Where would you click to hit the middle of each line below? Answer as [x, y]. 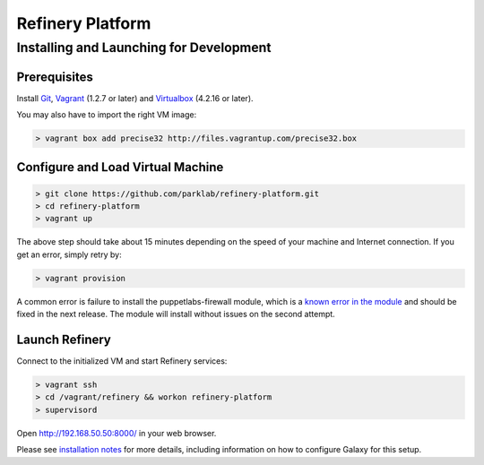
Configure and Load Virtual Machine [120, 167]
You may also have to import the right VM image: [107, 115]
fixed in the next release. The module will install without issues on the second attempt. [176, 314]
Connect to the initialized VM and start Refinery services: [122, 361]
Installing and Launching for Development [144, 47]
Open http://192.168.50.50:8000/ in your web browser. [117, 433]
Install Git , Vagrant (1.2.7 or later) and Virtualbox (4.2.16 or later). [135, 98]
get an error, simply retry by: [69, 254]
